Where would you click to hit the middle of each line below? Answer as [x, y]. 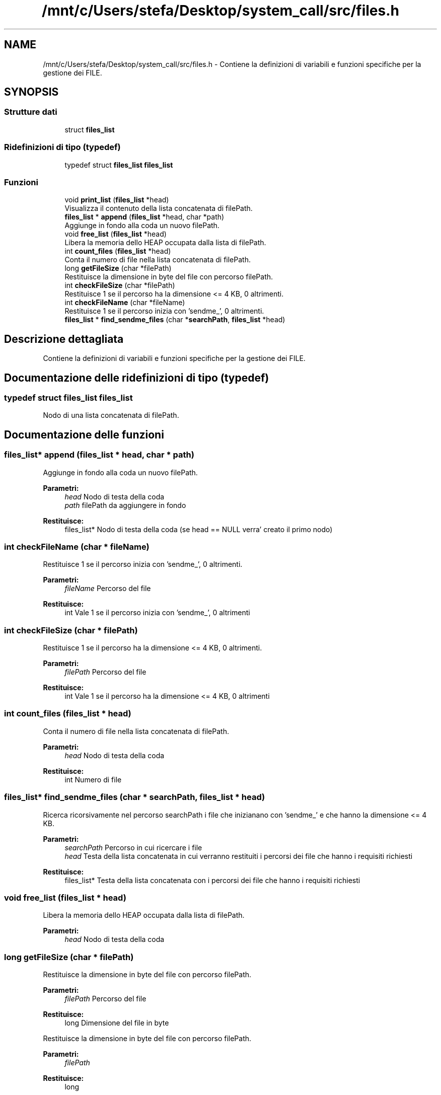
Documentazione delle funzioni [84, 434]
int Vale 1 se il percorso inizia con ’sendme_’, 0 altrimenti [157, 613]
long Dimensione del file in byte [117, 1023]
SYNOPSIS [31, 92]
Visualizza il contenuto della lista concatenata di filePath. [159, 208]
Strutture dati [31, 112]
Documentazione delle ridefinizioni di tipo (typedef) [137, 378]
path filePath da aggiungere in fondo [125, 505]
